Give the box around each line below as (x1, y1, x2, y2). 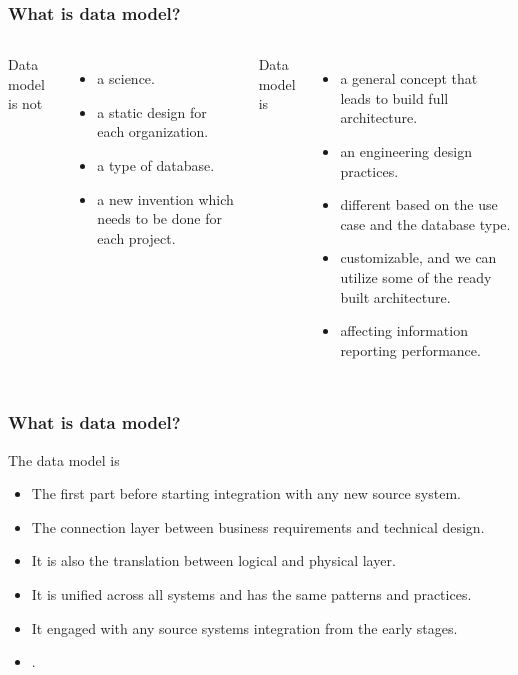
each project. (97, 227, 176, 248)
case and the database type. (340, 213, 511, 234)
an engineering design (340, 141, 472, 161)
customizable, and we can (340, 247, 497, 268)
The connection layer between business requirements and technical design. (31, 516, 485, 537)
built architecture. (340, 286, 451, 307)
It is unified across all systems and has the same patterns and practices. (31, 583, 472, 604)
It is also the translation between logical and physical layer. (31, 550, 396, 571)
